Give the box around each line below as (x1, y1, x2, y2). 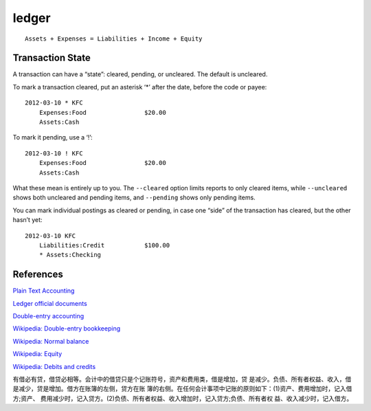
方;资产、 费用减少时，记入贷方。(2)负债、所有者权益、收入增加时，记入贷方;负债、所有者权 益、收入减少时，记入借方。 (12, 394, 353, 402)
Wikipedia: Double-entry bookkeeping (12, 324, 120, 333)
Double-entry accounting (12, 312, 85, 320)
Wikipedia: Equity (12, 350, 63, 358)
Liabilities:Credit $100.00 (38, 241, 170, 249)
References (12, 269, 63, 280)
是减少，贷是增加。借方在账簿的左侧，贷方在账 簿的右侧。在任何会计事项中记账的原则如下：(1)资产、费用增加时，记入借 (12, 385, 352, 393)
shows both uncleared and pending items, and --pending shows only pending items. (12, 193, 256, 202)
